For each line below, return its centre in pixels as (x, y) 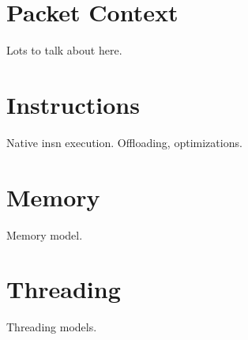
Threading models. (52, 327)
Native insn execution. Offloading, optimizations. (124, 142)
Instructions (73, 104)
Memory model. (45, 234)
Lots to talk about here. (64, 50)
